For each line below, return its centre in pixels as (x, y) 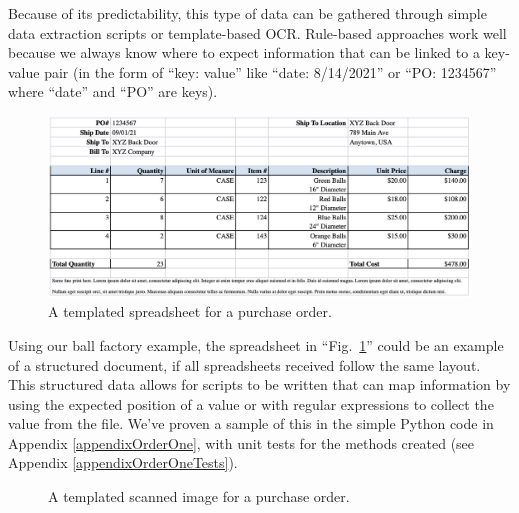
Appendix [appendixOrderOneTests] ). (123, 462)
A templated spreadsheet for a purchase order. (190, 311)
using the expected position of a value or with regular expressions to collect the (251, 403)
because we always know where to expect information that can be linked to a (244, 52)
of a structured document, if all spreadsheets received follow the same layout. (244, 364)
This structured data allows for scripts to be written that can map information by (259, 384)
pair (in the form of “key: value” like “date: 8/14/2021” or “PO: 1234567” (270, 71)
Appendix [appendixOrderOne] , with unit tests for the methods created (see (241, 442)
